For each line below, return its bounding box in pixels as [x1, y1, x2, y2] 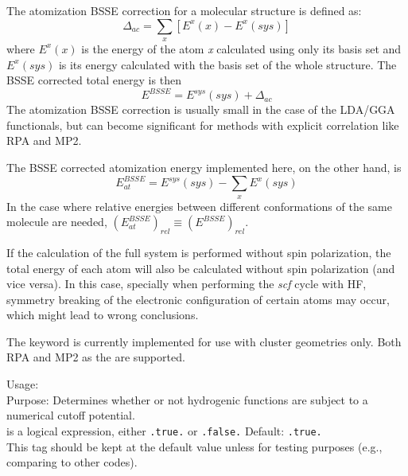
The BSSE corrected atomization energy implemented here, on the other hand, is [6, 159, 402, 176]
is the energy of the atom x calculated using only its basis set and [81, 40, 402, 57]
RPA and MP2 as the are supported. [6, 349, 185, 365]
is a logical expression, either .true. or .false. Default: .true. [6, 422, 322, 439]
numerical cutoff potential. [6, 407, 135, 423]
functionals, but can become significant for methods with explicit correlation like [6, 116, 399, 133]
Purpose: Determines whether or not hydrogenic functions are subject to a [6, 391, 368, 408]
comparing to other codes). [6, 454, 138, 470]
